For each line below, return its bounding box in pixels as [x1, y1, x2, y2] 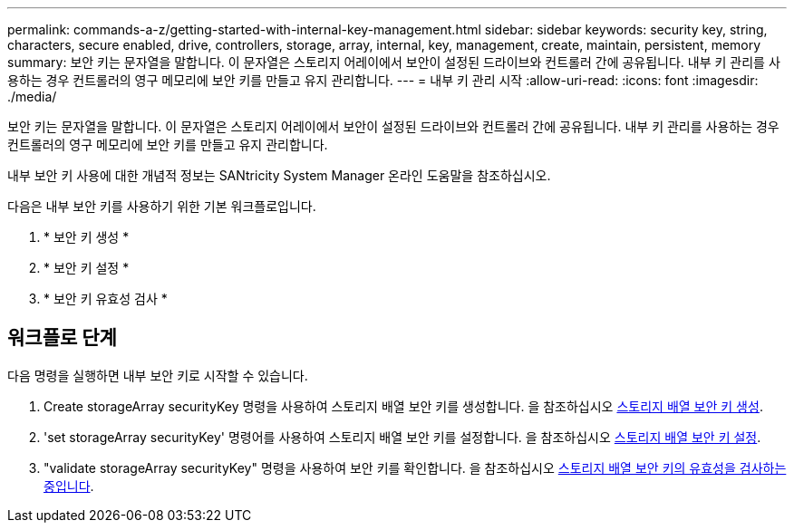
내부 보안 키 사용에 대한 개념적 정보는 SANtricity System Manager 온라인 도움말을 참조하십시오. [7, 168, 551, 183]
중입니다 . [44, 477, 94, 494]
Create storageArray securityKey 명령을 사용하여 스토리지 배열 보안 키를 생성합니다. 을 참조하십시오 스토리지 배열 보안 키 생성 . [44, 398, 763, 414]
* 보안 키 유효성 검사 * [44, 291, 168, 306]
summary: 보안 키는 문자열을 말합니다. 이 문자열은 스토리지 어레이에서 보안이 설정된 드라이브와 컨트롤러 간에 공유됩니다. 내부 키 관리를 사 [7, 54, 780, 70]
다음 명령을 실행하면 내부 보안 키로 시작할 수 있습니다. [7, 367, 308, 383]
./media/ [7, 89, 57, 104]
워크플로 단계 [7, 326, 117, 350]
